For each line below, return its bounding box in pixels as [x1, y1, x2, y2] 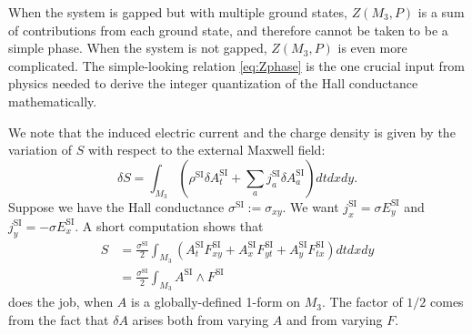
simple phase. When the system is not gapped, [8, 38, 267, 57]
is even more [337, 38, 407, 57]
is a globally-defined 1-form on [131, 292, 301, 311]
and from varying [286, 310, 383, 329]
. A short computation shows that [75, 216, 264, 235]
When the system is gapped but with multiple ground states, [8, 3, 347, 21]
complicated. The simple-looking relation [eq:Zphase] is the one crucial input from [8, 56, 466, 75]
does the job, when [8, 292, 114, 311]
